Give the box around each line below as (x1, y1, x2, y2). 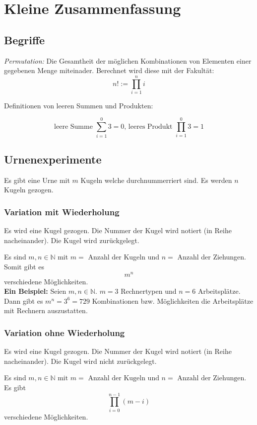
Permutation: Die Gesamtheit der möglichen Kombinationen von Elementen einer (4, 55, 252, 66)
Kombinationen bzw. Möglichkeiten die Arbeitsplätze (92, 295, 254, 306)
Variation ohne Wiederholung (4, 326, 125, 339)
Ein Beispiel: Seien (4, 286, 66, 296)
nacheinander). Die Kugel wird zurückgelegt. (4, 235, 139, 245)
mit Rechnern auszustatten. (4, 305, 88, 316)
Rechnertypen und (121, 286, 177, 296)
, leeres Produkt (124, 123, 173, 131)
